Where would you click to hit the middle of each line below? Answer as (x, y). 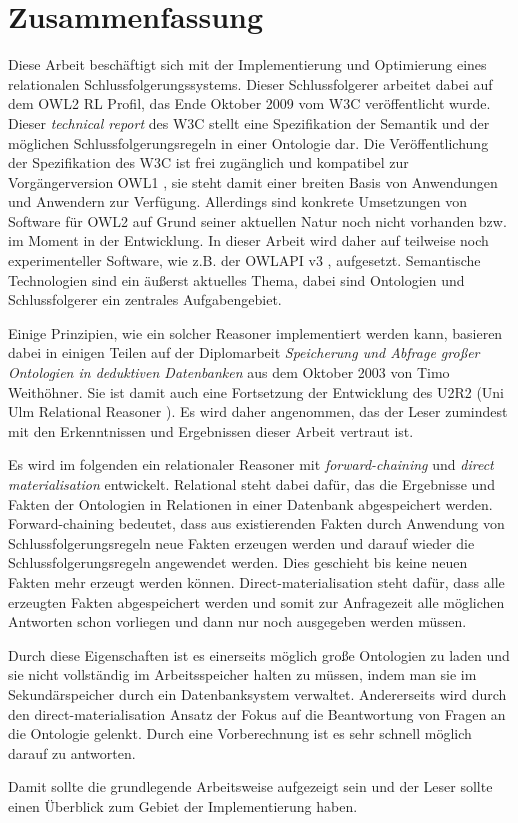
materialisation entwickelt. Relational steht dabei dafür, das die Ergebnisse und (251, 484)
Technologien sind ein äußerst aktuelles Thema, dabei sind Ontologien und (236, 279)
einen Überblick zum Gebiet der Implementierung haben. (183, 805)
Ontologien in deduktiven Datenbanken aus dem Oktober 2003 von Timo (229, 372)
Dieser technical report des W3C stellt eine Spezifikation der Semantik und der (249, 122)
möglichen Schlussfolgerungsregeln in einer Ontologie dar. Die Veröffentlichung (248, 142)
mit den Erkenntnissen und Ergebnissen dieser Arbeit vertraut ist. (211, 430)
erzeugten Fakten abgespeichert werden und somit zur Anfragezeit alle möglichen (256, 601)
